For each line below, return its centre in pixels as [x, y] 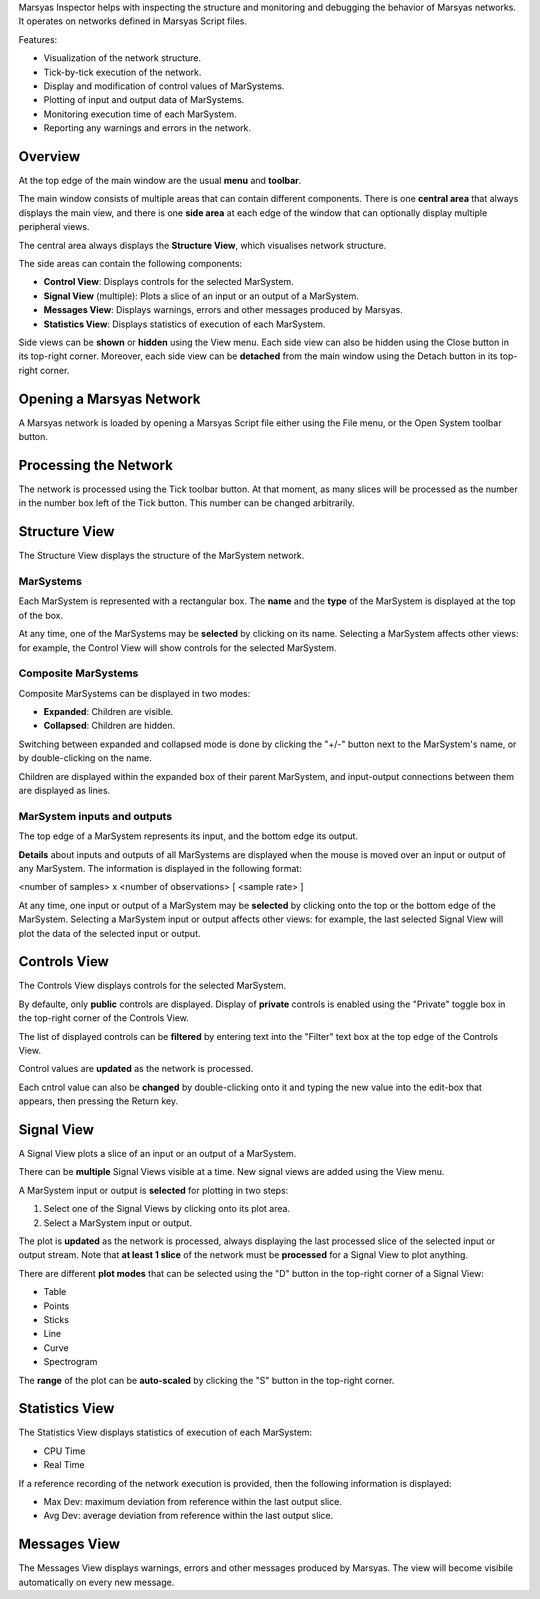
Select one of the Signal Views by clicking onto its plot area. [166, 1209]
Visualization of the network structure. [122, 58]
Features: [38, 39]
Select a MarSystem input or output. [118, 1222]
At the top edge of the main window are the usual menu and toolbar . [160, 181]
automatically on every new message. [96, 1582]
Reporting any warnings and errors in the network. [147, 128]
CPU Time [64, 1451]
